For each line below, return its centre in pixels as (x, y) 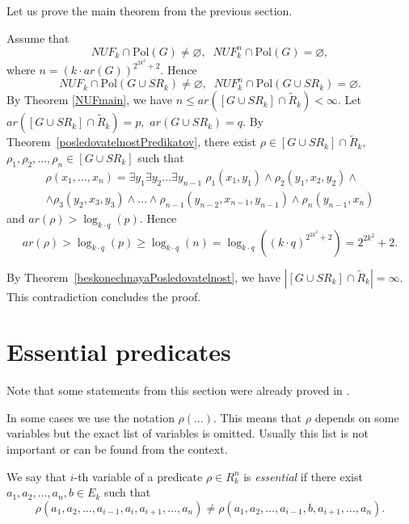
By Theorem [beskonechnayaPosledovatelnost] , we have (143, 277)
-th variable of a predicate (138, 476)
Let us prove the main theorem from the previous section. (150, 10)
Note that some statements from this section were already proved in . (178, 390)
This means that (261, 417)
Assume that (38, 38)
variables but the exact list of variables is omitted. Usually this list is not (188, 433)
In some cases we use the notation (91, 417)
